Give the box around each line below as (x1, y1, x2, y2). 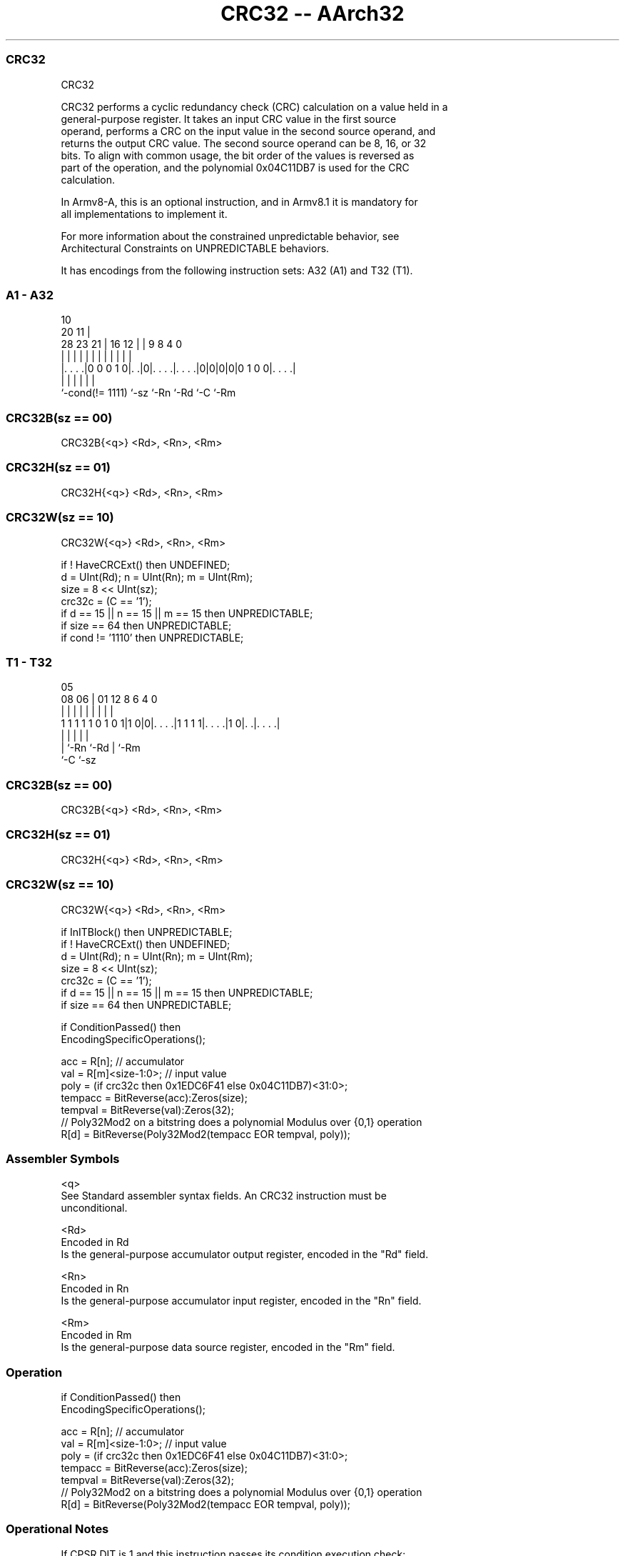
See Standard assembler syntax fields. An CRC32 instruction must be (61, 1190, 387, 1202)
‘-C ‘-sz (61, 754, 96, 767)
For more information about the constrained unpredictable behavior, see (61, 229, 400, 242)
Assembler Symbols (6, 1151, 120, 1166)
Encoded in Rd (61, 1236, 129, 1249)
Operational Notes (6, 1522, 109, 1537)
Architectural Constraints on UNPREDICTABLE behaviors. (61, 241, 330, 254)
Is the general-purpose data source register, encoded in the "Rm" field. (61, 1341, 395, 1354)
